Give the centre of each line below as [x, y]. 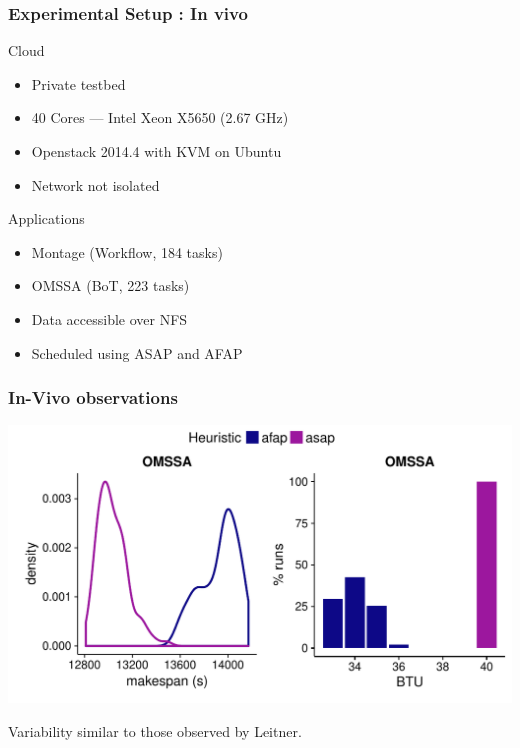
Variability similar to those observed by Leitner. [155, 731]
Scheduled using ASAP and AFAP [137, 352]
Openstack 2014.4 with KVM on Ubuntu [156, 151]
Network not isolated [95, 184]
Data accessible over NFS [109, 318]
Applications [46, 218]
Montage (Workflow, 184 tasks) [127, 251]
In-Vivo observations [93, 397]
